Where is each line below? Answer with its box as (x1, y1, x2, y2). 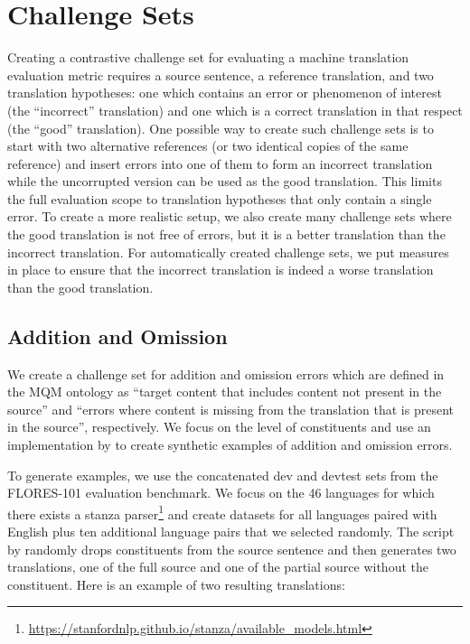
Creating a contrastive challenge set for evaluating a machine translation (7, 48, 409, 67)
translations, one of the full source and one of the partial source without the (7, 557, 428, 576)
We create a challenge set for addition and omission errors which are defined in (7, 364, 445, 383)
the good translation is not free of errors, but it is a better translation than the (7, 225, 446, 244)
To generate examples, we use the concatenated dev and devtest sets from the (7, 465, 438, 484)
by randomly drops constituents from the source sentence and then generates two (7, 539, 456, 558)
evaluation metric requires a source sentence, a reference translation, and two (7, 65, 434, 84)
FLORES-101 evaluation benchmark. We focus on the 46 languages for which (7, 483, 435, 502)
